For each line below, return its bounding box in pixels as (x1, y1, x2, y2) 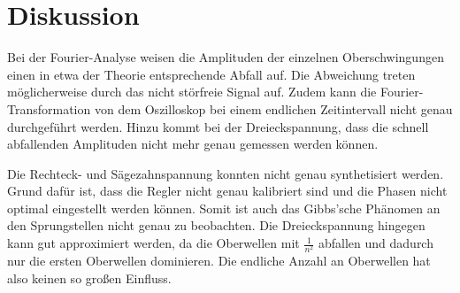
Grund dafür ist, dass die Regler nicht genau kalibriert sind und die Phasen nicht (7, 181, 448, 200)
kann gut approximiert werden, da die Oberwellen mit (7, 234, 300, 252)
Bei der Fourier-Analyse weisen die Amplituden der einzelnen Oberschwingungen (7, 48, 444, 66)
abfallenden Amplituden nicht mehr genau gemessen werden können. (7, 135, 379, 153)
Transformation (7, 99, 91, 118)
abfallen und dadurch (318, 234, 433, 252)
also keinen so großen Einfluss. (7, 268, 172, 287)
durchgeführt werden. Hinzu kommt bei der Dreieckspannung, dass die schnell (7, 117, 429, 135)
